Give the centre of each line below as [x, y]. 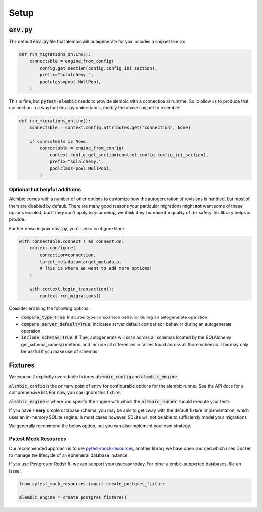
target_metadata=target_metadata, [81, 262]
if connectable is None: [59, 141]
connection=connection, [68, 255]
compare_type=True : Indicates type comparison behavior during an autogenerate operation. [115, 317]
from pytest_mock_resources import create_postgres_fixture [92, 484]
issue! [15, 471]
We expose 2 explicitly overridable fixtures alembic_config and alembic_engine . [93, 377]
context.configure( [53, 248]
